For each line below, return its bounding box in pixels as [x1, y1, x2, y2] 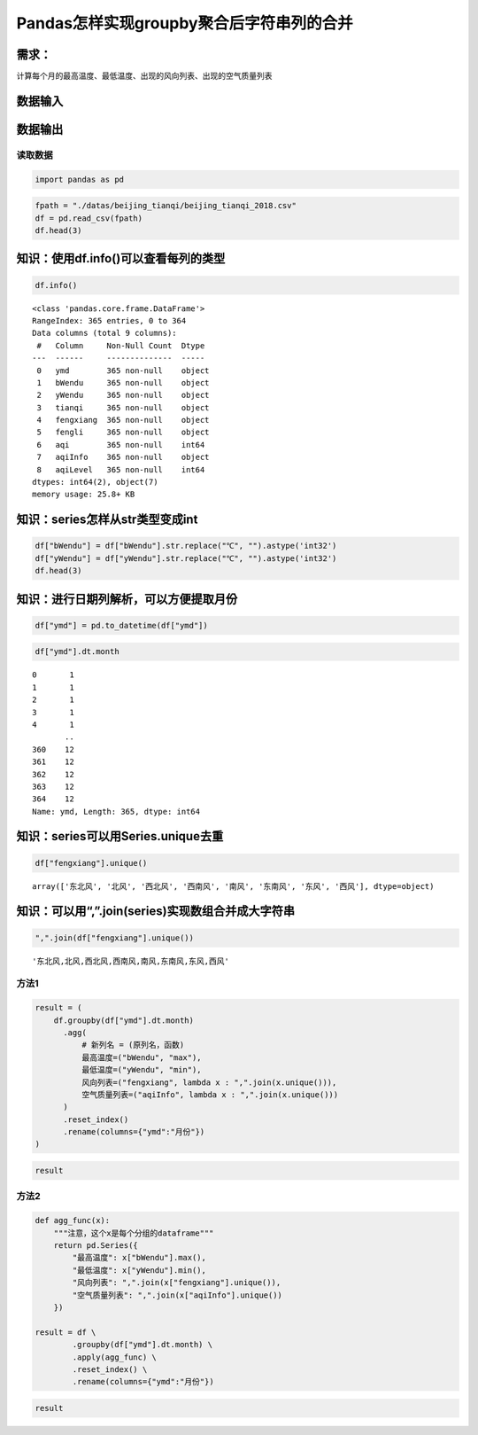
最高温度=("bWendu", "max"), [81, 1052, 203, 1063]
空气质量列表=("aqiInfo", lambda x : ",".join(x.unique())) [81, 1089, 339, 1099]
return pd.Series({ [53, 1240, 139, 1250]
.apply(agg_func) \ [72, 1352, 157, 1362]
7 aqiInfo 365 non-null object [36, 452, 210, 463]
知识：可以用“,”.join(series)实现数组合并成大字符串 [16, 904, 296, 919]
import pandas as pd [35, 174, 124, 184]
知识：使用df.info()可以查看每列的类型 [16, 251, 226, 266]
